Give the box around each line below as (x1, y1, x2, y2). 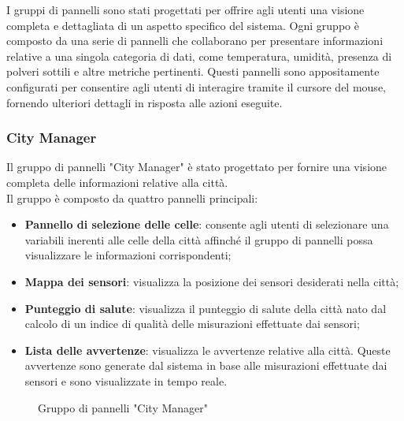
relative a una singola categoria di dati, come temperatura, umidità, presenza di (6, 47, 392, 64)
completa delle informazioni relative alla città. (6, 173, 228, 190)
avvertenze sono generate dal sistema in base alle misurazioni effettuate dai (24, 357, 387, 374)
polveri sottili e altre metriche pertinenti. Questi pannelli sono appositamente (6, 63, 380, 80)
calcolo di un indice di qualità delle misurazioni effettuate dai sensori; (24, 315, 360, 332)
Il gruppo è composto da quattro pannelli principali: (6, 189, 258, 206)
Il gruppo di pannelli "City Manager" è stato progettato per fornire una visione (6, 158, 387, 175)
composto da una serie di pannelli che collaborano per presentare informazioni (6, 32, 384, 49)
